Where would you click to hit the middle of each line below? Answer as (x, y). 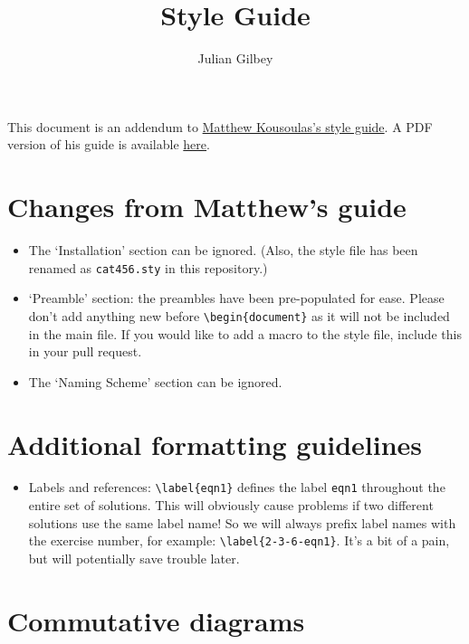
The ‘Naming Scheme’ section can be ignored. (155, 381)
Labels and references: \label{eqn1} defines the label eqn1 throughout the (237, 487)
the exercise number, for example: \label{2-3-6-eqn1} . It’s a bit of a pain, (239, 540)
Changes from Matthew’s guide (207, 207)
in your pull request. (85, 351)
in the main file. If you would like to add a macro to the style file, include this (245, 333)
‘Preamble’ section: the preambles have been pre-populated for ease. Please (236, 298)
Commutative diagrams (156, 620)
